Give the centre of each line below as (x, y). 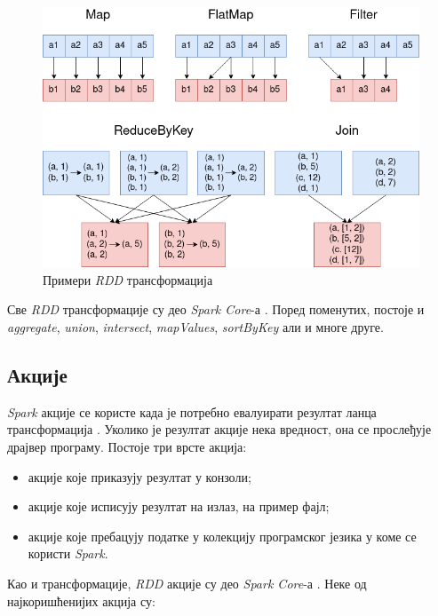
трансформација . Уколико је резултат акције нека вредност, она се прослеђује (219, 429)
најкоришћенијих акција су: (81, 600)
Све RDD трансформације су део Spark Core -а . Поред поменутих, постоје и (216, 309)
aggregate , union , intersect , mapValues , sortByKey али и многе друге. (195, 327)
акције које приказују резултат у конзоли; (139, 476)
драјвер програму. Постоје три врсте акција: (127, 447)
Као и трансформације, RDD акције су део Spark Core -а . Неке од (187, 583)
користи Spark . (68, 553)
